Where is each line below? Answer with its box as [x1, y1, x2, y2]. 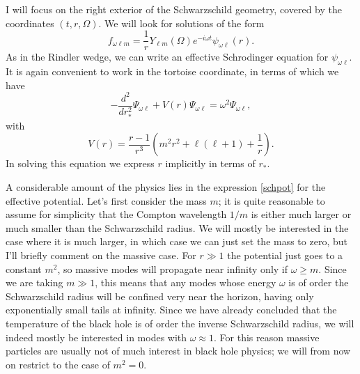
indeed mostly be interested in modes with [6, 329, 187, 344]
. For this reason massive [214, 329, 320, 344]
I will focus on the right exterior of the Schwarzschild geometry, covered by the [6, 2, 342, 16]
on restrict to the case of [6, 357, 110, 371]
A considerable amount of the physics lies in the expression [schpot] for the [6, 180, 326, 194]
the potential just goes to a [227, 248, 343, 263]
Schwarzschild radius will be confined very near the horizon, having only [6, 288, 314, 303]
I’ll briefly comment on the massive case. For [6, 248, 196, 263]
